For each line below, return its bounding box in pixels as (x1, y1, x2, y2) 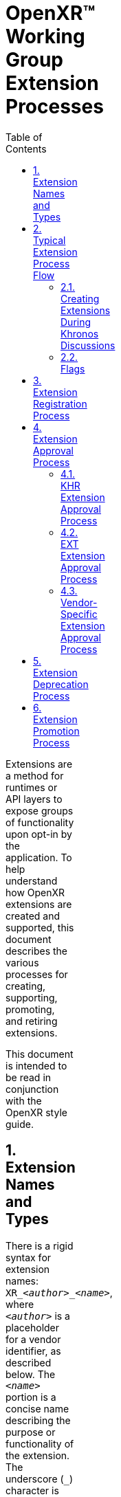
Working (5, 25, 85, 48)
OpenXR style (5, 1106, 67, 1118)
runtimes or (5, 781, 58, 793)
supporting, (5, 991, 58, 1003)
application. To (5, 851, 72, 863)
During (60, 315, 91, 328)
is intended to (5, 1059, 67, 1072)
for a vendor (5, 1333, 61, 1345)
